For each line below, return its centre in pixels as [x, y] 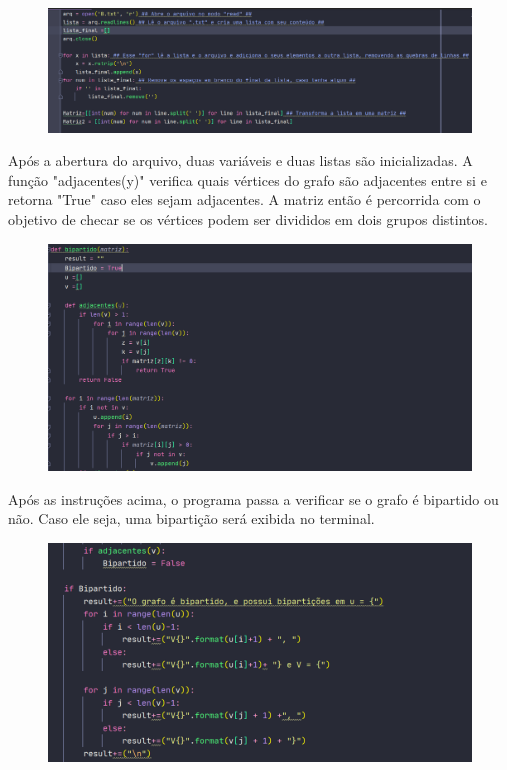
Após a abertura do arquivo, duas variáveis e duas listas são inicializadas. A [240, 160]
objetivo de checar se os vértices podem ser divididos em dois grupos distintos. [248, 219]
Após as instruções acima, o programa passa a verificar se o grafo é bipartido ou [253, 498]
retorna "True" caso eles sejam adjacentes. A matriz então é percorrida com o [244, 199]
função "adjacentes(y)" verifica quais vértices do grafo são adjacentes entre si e [247, 179]
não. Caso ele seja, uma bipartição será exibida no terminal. [191, 518]
